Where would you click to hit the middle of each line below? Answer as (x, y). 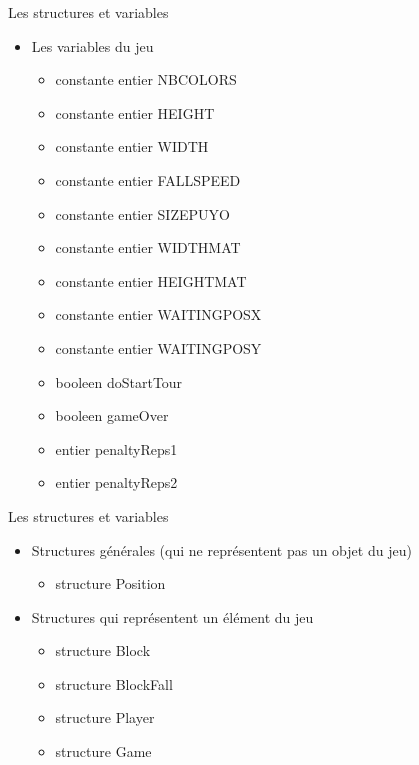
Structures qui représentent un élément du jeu (172, 616)
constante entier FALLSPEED (148, 179)
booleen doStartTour (119, 381)
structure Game (103, 751)
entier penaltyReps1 (116, 448)
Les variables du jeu (92, 45)
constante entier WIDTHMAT (148, 247)
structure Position (110, 583)
